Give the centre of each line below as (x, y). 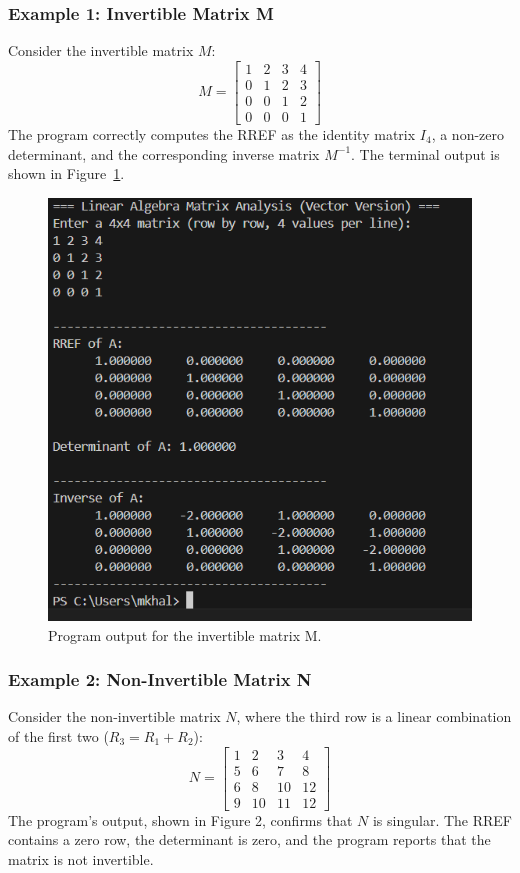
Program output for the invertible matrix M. (185, 634)
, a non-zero (468, 133)
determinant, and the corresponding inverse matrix (164, 153)
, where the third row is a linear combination (374, 716)
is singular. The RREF (442, 819)
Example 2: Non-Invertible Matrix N (160, 679)
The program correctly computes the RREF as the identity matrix (212, 133)
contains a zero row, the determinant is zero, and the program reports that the (249, 839)
